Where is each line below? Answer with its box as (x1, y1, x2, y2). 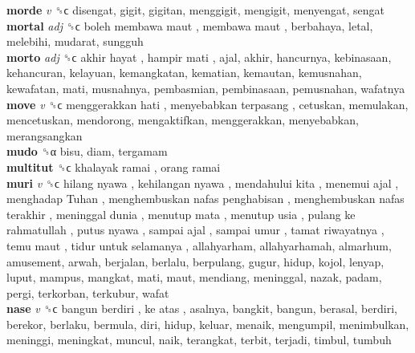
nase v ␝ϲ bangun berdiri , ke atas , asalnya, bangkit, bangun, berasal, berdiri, (6, 300, 397, 317)
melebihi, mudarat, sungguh (6, 33, 144, 50)
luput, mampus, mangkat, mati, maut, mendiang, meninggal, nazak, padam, (6, 269, 382, 286)
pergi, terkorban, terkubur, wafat (6, 284, 169, 301)
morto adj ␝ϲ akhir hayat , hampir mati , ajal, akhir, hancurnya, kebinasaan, (6, 48, 392, 65)
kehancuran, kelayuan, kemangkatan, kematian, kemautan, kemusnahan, (6, 64, 362, 81)
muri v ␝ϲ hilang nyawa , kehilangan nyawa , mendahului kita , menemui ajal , (6, 174, 399, 191)
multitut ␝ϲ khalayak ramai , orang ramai (6, 158, 221, 175)
